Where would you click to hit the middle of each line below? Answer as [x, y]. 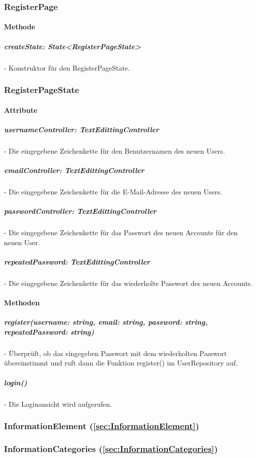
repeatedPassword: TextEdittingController [77, 261]
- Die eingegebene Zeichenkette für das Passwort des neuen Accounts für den [121, 232]
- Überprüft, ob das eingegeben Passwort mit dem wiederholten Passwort [116, 353]
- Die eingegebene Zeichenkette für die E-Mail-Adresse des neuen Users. [113, 191]
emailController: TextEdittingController [74, 170]
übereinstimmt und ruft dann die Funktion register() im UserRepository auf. [121, 363]
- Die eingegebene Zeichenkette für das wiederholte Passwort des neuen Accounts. [128, 283]
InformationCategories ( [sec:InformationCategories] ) [111, 448]
